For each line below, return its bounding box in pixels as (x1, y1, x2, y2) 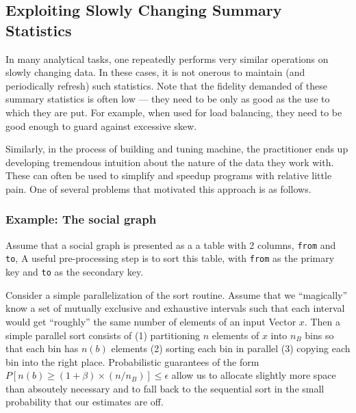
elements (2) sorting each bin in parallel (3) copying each (111, 341, 351, 356)
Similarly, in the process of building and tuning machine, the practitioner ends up (5, 142, 348, 156)
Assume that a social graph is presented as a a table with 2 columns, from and (5, 237, 336, 252)
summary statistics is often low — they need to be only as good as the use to (5, 92, 330, 106)
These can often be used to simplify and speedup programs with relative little (5, 168, 332, 183)
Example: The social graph (5, 211, 157, 228)
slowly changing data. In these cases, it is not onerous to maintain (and (5, 65, 305, 79)
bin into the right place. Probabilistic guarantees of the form (5, 354, 259, 369)
